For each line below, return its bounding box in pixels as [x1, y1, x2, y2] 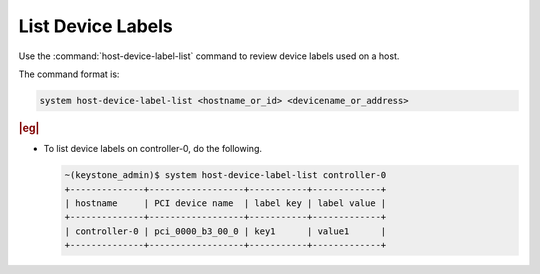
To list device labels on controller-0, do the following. [43, 143, 263, 155]
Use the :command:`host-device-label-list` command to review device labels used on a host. [18, 50, 400, 62]
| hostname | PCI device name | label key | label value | [64, 197, 387, 209]
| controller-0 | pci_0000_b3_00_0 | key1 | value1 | [64, 225, 387, 237]
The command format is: [18, 68, 120, 80]
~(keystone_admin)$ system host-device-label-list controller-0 [64, 170, 387, 181]
